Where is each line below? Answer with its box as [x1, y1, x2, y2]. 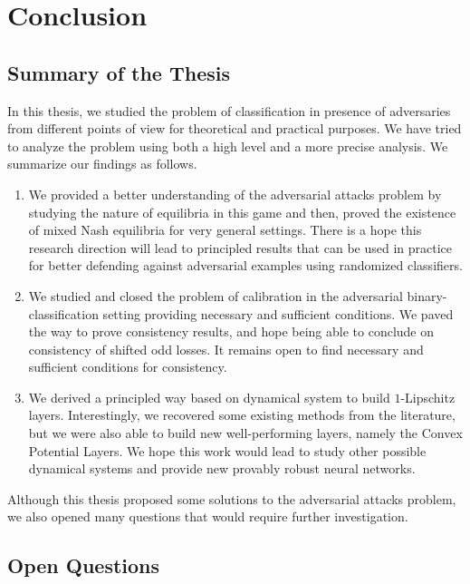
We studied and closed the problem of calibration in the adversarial [28, 286, 403, 305]
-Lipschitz [400, 387, 456, 406]
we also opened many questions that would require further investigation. [7, 507, 408, 526]
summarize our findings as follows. [7, 154, 197, 173]
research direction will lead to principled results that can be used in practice [28, 238, 453, 257]
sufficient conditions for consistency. [28, 357, 227, 376]
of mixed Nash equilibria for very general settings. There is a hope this [28, 220, 422, 239]
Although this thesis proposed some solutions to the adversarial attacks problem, [7, 489, 456, 508]
